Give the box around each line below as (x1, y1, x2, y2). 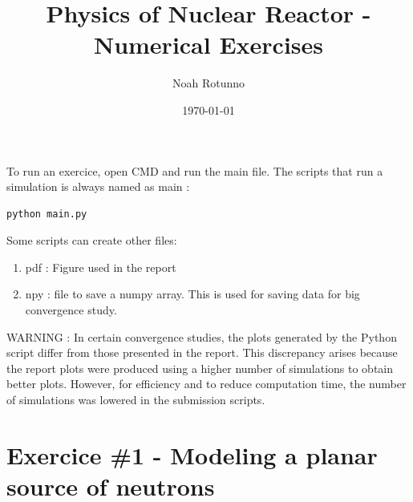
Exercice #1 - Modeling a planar (6, 438, 378, 471)
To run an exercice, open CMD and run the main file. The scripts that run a (6, 162, 383, 179)
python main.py (6, 208, 87, 220)
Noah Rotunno (172, 75, 245, 91)
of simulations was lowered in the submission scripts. (6, 391, 265, 408)
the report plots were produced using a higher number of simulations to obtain (6, 359, 394, 376)
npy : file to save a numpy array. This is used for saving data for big (25, 285, 360, 302)
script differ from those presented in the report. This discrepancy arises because (6, 344, 398, 361)
